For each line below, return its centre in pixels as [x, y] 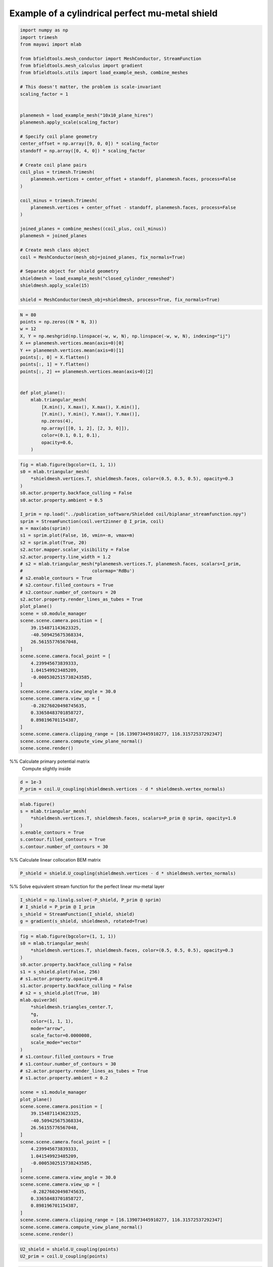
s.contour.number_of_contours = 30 [64, 847]
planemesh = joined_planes [53, 236]
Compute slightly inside [47, 768]
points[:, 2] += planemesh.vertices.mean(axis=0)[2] [87, 371]
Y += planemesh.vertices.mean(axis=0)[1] [72, 350]
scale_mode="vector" [56, 1042]
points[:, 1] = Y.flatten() [55, 364]
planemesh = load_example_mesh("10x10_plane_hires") [87, 115]
